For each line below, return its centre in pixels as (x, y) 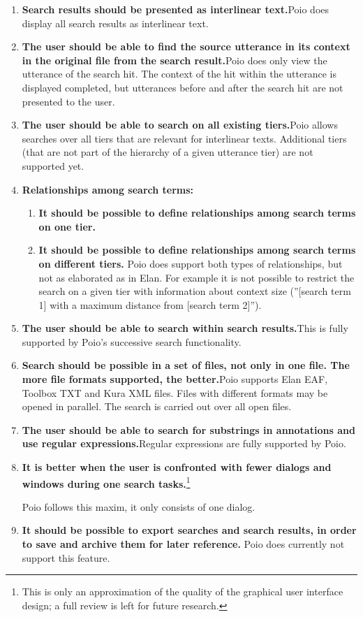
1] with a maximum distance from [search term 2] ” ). (150, 304)
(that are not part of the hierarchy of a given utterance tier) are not (168, 152)
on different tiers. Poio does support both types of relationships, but (191, 263)
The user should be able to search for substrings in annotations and (188, 429)
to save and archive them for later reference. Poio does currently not (183, 544)
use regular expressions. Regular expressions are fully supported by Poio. (184, 443)
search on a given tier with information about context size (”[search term (195, 291)
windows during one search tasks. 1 (106, 482)
